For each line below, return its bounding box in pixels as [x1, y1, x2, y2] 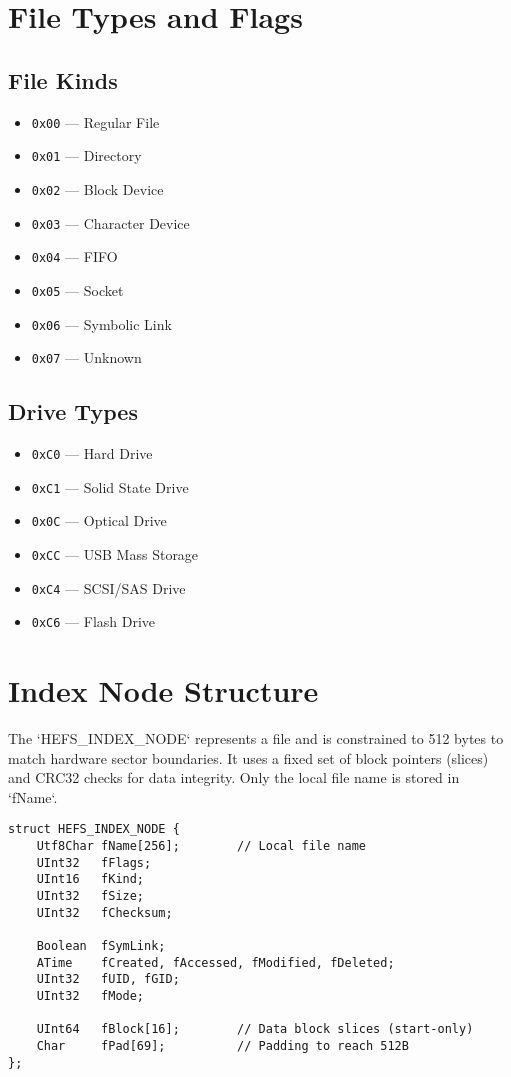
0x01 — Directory [31, 145, 142, 166]
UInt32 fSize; [36, 889, 145, 904]
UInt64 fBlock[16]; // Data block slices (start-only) [36, 1022, 474, 1037]
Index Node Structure [8, 670, 319, 711]
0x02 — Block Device [31, 178, 164, 199]
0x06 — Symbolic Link [31, 313, 172, 334]
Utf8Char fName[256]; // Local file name [36, 839, 366, 854]
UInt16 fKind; [36, 872, 145, 887]
